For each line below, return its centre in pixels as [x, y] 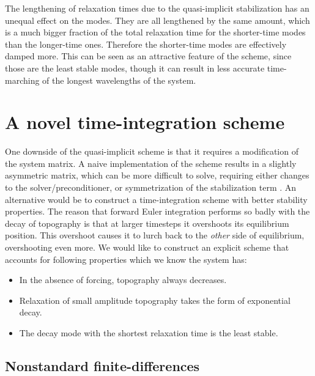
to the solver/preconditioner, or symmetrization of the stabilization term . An [151, 187]
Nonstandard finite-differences [102, 365]
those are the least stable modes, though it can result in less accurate [135, 68]
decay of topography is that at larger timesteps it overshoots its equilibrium [147, 223]
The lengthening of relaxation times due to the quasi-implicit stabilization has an [157, 8]
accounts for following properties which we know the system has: [126, 259]
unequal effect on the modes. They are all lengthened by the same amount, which [157, 20]
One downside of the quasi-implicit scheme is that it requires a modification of [152, 151]
